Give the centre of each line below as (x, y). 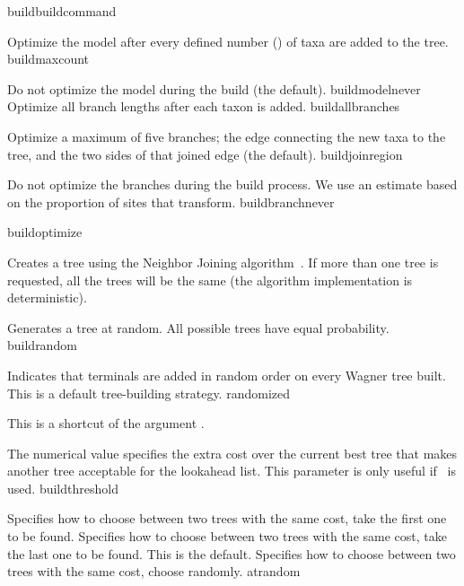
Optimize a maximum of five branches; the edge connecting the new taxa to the (227, 136)
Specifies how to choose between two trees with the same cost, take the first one (227, 518)
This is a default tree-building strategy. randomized (149, 393)
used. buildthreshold (63, 488)
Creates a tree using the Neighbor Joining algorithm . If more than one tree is (223, 262)
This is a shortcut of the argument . (106, 423)
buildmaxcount (48, 59)
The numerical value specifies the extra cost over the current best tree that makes (232, 453)
